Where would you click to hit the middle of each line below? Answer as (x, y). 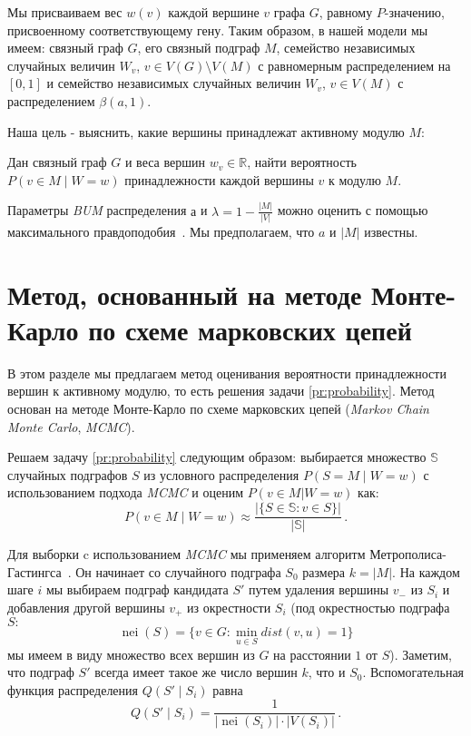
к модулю (354, 179)
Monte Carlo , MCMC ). (71, 426)
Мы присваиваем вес (65, 12)
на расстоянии (312, 654)
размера (324, 571)
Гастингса (34, 571)
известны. (391, 231)
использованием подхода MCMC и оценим (126, 492)
